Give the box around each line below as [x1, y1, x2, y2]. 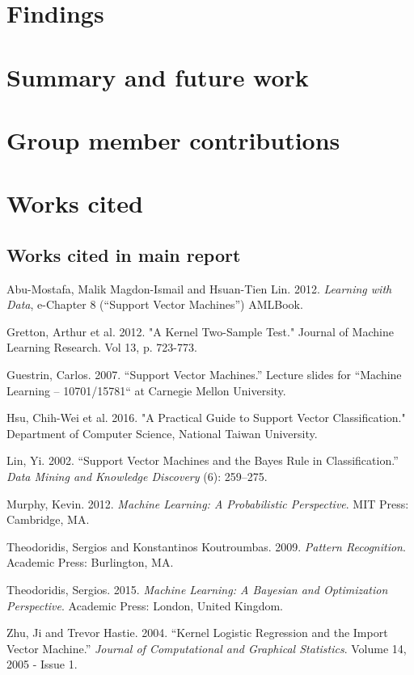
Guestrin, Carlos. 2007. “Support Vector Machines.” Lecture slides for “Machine [6, 366, 402, 383]
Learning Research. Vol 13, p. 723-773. [6, 339, 197, 356]
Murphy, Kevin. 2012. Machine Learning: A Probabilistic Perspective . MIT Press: [6, 495, 409, 512]
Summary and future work [6, 60, 309, 93]
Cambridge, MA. [6, 511, 90, 528]
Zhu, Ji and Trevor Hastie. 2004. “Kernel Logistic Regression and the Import [6, 624, 388, 641]
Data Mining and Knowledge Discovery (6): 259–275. [6, 468, 268, 485]
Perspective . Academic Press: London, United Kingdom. [6, 597, 283, 614]
